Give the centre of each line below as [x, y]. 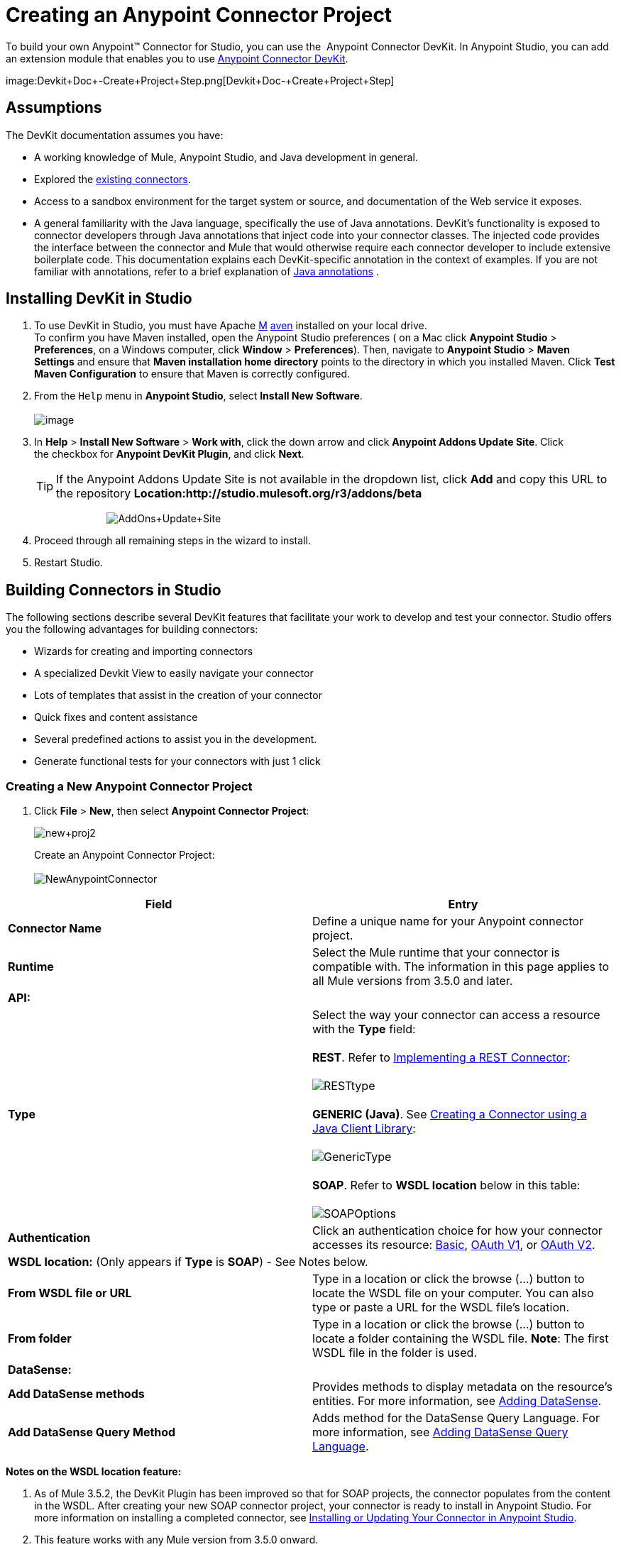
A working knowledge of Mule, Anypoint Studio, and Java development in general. [226, 157]
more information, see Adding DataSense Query [440, 1432]
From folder [40, 1339]
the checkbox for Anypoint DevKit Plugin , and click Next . [169, 454]
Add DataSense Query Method [92, 1432]
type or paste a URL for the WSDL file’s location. [441, 1307]
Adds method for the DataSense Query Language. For [456, 1418]
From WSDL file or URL [70, 1293]
